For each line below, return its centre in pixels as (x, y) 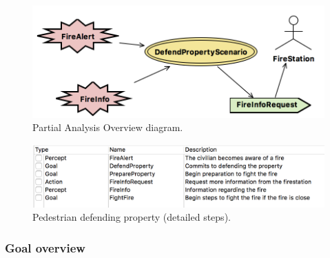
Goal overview (45, 247)
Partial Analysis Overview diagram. (108, 127)
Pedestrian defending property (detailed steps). (132, 217)
